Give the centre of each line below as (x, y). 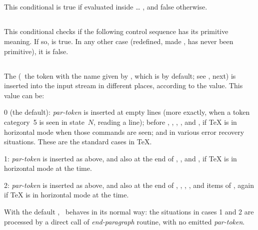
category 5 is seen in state (44, 122)
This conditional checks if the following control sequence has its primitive (116, 31)
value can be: (24, 95)
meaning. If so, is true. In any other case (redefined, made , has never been (119, 41)
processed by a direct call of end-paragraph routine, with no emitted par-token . (124, 221)
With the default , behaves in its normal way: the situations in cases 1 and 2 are (129, 212)
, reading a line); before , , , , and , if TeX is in (165, 122)
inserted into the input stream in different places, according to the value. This (123, 85)
